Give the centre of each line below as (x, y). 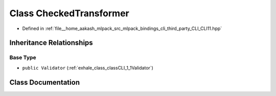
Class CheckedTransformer (70, 13)
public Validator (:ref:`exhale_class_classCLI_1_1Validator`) (88, 68)
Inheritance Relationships (51, 43)
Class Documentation (45, 82)
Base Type (23, 57)
